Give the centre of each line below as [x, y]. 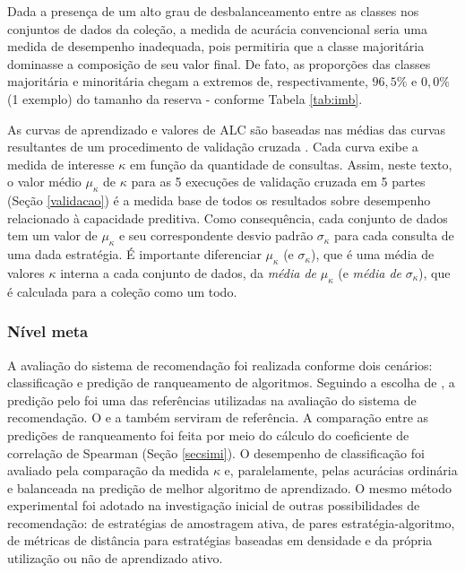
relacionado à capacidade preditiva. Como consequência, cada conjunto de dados [228, 217]
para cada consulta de [394, 235]
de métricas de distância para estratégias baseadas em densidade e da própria [220, 540]
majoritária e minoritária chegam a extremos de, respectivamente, [188, 81]
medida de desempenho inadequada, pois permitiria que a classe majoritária [216, 46]
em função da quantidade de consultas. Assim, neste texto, [291, 164]
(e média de [370, 272]
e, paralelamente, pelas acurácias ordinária [341, 470]
